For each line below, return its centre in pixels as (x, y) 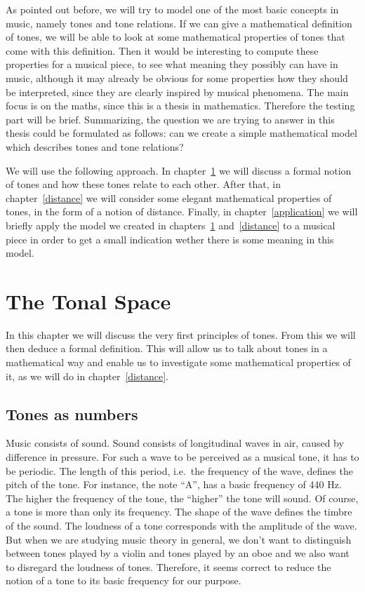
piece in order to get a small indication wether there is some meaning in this (170, 239)
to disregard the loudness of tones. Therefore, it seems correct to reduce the (168, 566)
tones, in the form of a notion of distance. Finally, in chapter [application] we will (182, 211)
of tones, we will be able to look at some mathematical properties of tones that (175, 37)
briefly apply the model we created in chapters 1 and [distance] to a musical (171, 225)
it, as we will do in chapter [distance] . (87, 376)
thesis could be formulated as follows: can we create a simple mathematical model (181, 133)
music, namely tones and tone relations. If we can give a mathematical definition (179, 23)
